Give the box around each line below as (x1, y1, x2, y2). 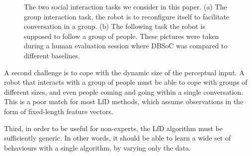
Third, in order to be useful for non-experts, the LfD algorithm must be (4, 123, 223, 133)
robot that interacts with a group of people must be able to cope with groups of (4, 77, 248, 87)
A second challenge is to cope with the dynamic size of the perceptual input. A (4, 67, 245, 77)
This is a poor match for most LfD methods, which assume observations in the (4, 96, 244, 107)
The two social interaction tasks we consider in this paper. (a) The (24, 1, 227, 11)
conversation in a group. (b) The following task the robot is (24, 21, 205, 31)
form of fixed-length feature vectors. (4, 106, 113, 116)
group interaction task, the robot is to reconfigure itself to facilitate (24, 11, 230, 21)
